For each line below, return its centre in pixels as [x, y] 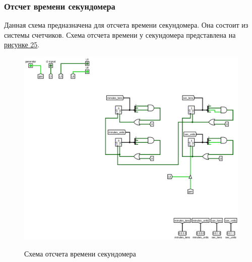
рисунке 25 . [22, 45]
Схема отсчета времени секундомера [80, 254]
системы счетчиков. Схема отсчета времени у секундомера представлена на [120, 34]
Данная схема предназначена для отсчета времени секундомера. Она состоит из [126, 25]
